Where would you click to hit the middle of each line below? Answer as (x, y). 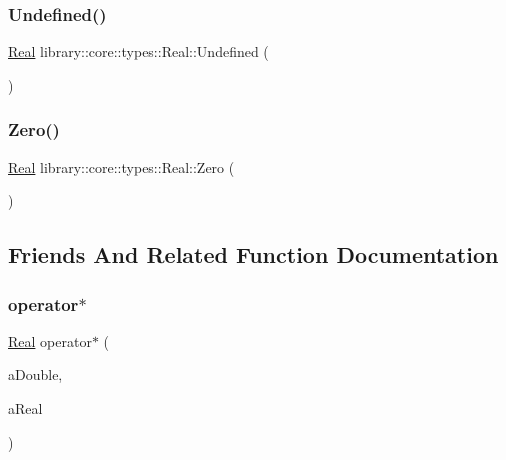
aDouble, (35, 374)
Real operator (50, 340)
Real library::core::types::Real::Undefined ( (138, 51)
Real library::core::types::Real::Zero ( (121, 166)
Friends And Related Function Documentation (253, 254)
